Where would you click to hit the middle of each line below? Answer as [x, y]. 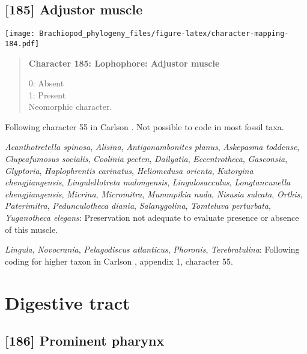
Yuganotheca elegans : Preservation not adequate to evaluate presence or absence [152, 217]
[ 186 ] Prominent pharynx [85, 340]
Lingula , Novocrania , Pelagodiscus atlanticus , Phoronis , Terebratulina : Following [152, 249]
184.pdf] [22, 43]
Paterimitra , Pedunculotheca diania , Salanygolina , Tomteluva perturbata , [138, 205]
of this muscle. [32, 229]
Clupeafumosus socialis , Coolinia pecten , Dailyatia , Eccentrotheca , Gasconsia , [146, 159]
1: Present [47, 94]
